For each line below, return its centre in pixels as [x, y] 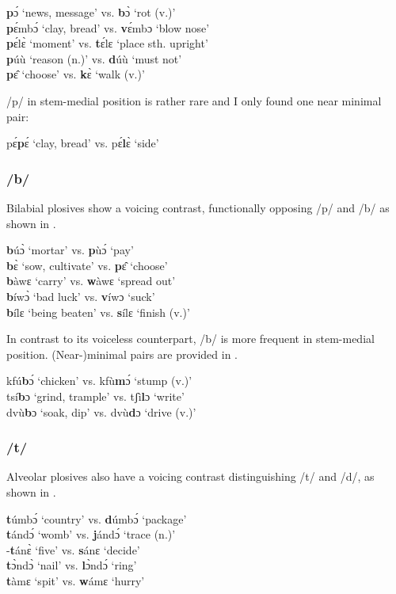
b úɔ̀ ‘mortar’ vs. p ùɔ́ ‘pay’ [70, 250]
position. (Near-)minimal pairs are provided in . [122, 354]
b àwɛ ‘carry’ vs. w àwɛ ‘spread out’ [91, 281]
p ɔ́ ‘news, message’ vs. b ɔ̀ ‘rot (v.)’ [91, 12]
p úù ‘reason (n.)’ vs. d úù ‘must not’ [94, 58]
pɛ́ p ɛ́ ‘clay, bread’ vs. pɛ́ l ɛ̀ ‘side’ [83, 143]
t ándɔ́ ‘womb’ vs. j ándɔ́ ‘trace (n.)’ [91, 534]
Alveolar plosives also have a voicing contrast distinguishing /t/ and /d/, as [190, 476]
